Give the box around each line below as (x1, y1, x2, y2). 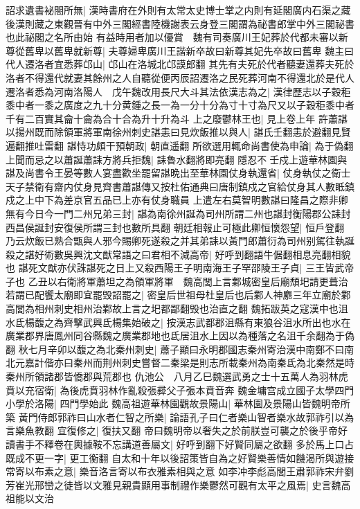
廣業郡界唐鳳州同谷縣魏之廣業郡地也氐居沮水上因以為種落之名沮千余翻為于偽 (6, 328, 354, 343)
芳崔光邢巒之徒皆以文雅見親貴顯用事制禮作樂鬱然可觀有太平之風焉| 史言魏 (6, 477, 341, 492)
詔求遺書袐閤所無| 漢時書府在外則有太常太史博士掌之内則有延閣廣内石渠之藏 (6, 3, 351, 17)
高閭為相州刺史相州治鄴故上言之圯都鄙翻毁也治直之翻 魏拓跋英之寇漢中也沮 (6, 301, 348, 316)
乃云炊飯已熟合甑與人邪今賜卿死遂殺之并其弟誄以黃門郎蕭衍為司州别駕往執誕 (6, 233, 354, 248)
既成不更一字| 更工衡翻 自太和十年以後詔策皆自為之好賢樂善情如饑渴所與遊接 (6, 450, 354, 465)
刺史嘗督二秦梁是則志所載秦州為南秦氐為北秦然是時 (121, 355, 354, 370)
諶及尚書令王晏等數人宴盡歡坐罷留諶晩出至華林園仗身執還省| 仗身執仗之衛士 (6, 166, 351, 180)
